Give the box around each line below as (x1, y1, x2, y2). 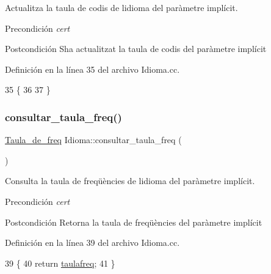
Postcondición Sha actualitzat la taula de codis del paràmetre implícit (5, 42, 267, 55)
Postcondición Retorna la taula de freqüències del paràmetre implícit (5, 215, 262, 228)
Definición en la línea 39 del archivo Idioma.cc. (5, 236, 180, 249)
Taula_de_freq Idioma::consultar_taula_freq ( (5, 133, 182, 146)
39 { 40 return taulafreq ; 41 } (5, 256, 115, 269)
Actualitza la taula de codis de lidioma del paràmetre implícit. (5, 1, 238, 13)
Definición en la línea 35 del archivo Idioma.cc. (5, 62, 180, 75)
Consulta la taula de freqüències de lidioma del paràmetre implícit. (5, 174, 255, 187)
